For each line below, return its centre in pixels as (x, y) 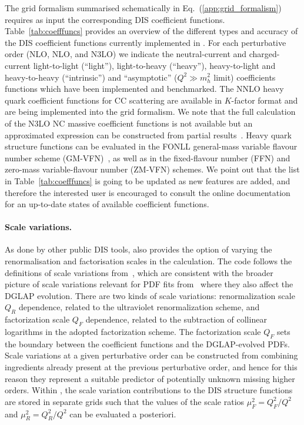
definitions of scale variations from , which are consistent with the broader (139, 272)
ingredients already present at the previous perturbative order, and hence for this (151, 367)
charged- (264, 54)
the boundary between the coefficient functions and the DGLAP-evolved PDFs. (147, 343)
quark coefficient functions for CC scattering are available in (113, 100)
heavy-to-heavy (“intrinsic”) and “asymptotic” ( (91, 77)
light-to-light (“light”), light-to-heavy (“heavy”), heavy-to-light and (154, 65)
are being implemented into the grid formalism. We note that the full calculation (150, 112)
